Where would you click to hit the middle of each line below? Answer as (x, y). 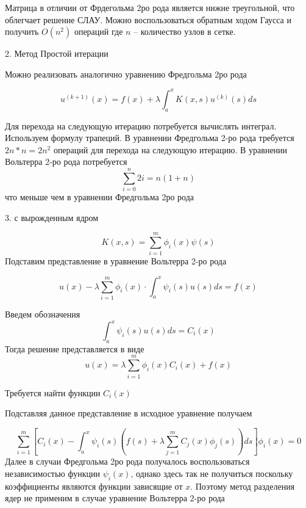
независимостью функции (52, 474)
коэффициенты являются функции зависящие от (94, 486)
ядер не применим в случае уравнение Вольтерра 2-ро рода (115, 498)
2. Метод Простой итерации (57, 53)
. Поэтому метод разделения (243, 486)
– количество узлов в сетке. (185, 31)
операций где (98, 31)
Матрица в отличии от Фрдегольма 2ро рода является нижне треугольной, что (150, 7)
